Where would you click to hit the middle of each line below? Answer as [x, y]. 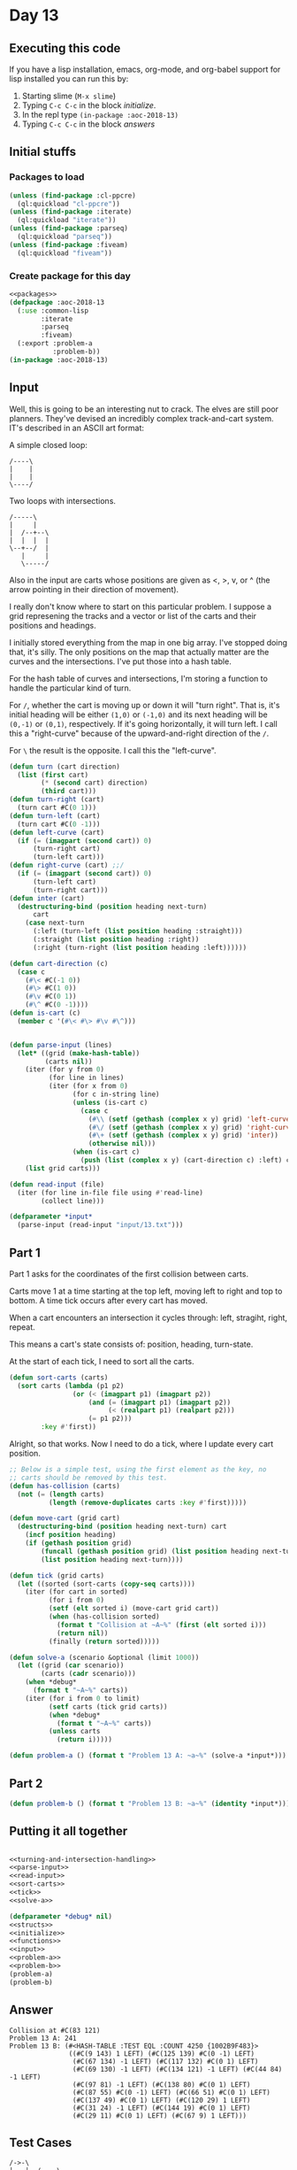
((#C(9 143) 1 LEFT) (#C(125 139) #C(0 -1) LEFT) [161, 2054]
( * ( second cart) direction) [95, 783]
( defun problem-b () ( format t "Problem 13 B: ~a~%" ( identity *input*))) [150, 1803]
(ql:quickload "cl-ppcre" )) [69, 204]
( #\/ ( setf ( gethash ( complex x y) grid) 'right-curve [191, 1127]
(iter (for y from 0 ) [65, 1070]
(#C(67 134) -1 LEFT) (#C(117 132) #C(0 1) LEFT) [165, 2061]
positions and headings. [53, 625]
